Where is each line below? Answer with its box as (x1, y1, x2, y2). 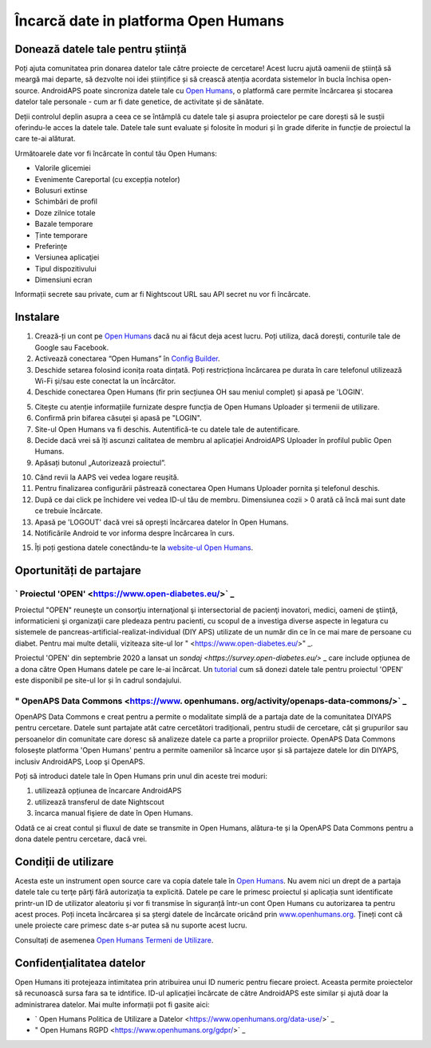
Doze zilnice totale (34, 208, 96, 217)
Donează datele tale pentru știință (14, 42, 187, 56)
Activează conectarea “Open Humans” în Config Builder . (34, 354, 220, 363)
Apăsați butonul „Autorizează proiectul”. (34, 457, 167, 467)
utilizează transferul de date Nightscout (34, 797, 164, 806)
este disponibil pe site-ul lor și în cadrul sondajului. (14, 675, 182, 685)
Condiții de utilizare (14, 855, 114, 868)
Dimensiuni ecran (34, 275, 93, 285)
